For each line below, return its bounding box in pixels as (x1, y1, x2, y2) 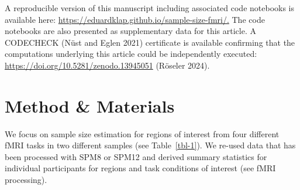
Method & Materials (5, 93, 175, 117)
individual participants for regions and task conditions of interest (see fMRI (5, 162, 276, 174)
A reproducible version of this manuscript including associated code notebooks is (5, 2, 294, 13)
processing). (5, 174, 47, 186)
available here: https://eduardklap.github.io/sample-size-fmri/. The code (5, 13, 265, 25)
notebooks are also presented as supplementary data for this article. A (5, 25, 256, 37)
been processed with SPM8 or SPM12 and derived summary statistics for (5, 150, 267, 162)
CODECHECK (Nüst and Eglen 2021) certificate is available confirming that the (5, 36, 295, 48)
